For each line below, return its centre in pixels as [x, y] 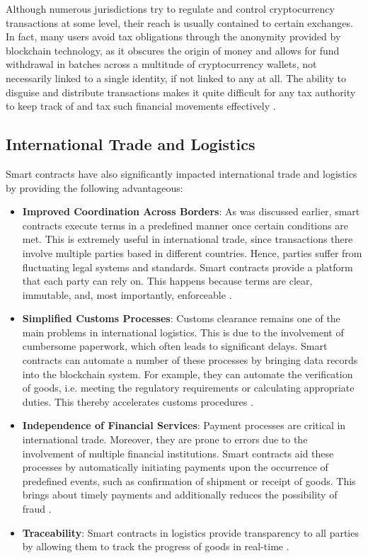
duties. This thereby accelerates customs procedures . [138, 401]
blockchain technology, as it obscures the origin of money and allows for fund [173, 50]
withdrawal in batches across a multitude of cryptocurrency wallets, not [161, 64]
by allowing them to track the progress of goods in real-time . [156, 546]
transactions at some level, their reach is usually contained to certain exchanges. [179, 22]
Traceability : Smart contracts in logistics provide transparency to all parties [190, 532]
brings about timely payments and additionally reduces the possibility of [180, 495]
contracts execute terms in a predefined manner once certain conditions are [185, 225]
